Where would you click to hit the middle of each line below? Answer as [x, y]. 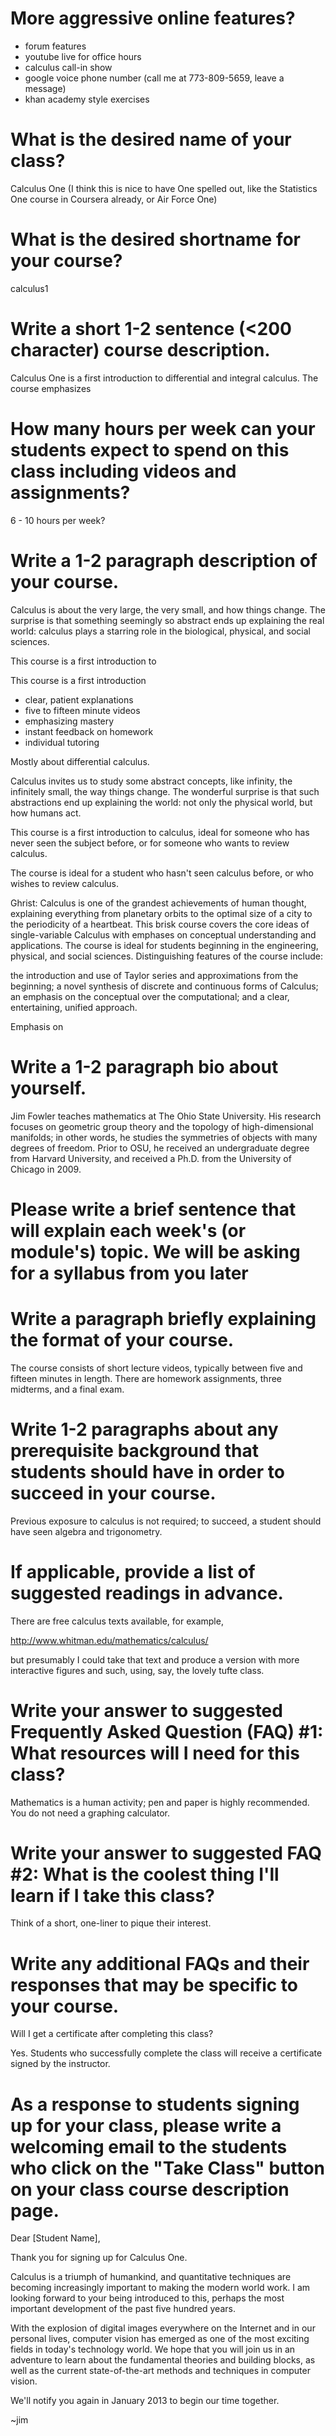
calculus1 [29, 288]
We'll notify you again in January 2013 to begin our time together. [145, 2401]
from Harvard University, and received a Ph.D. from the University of [151, 1158]
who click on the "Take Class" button [168, 2168]
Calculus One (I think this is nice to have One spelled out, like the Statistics [164, 188]
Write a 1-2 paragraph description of [164, 560]
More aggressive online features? [153, 18]
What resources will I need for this [155, 1753]
